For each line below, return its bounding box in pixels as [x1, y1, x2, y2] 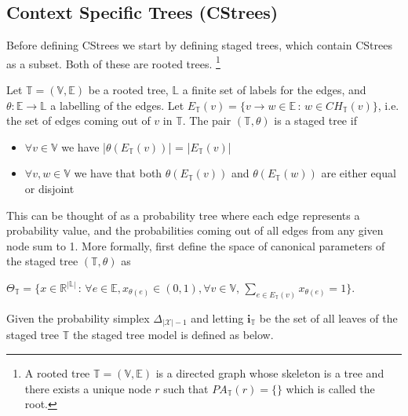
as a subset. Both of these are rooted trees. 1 [6, 53, 220, 71]
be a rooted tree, [88, 82, 169, 98]
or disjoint [24, 181, 75, 197]
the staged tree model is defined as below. [72, 327, 274, 343]
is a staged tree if [274, 112, 357, 129]
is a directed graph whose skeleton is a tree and [155, 364, 384, 381]
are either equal [321, 165, 396, 181]
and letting [191, 309, 244, 326]
